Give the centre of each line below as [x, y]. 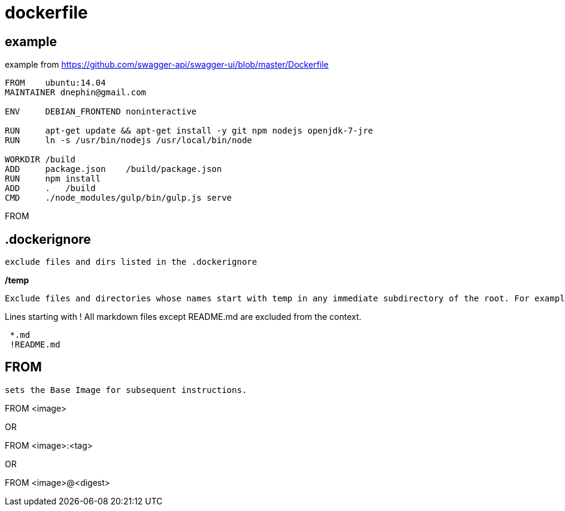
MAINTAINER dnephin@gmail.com [76, 93]
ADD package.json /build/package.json [113, 169]
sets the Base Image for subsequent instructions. [126, 390]
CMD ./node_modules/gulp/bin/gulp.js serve [119, 198]
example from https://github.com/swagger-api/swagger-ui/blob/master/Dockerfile [167, 65]
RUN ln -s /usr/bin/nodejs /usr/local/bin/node [129, 140]
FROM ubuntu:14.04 [55, 83]
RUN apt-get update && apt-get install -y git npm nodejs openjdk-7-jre [189, 131]
